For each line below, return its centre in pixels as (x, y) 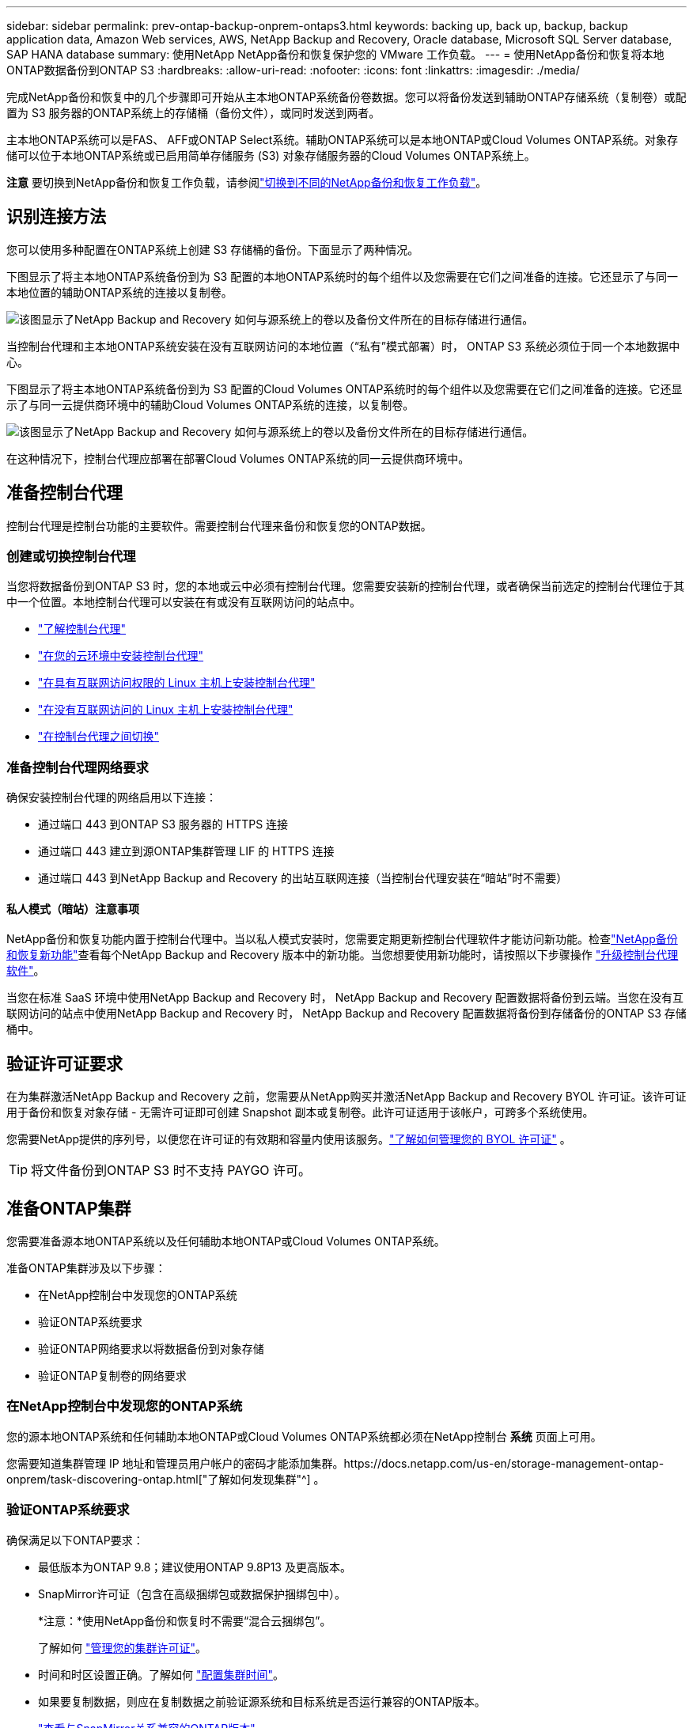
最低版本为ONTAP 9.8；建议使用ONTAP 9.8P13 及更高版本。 (195, 1567)
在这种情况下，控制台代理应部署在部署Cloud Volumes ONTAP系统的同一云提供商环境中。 (238, 458)
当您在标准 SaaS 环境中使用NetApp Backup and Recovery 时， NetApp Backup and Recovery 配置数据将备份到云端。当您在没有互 (345, 998)
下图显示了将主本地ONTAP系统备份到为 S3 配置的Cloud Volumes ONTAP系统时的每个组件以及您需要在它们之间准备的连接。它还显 (345, 388)
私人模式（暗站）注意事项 (73, 908)
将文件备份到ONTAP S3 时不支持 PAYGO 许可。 (171, 1171)
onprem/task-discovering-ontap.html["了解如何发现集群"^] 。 (166, 1479)
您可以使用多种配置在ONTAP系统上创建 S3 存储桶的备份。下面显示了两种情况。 (213, 249)
